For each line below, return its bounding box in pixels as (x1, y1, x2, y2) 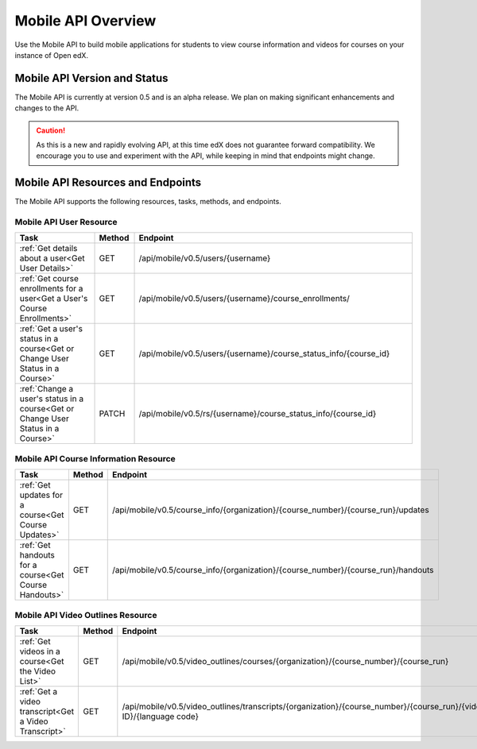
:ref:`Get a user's (19, 323, 83, 334)
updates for (19, 489, 64, 500)
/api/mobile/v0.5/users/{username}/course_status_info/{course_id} (138, 348, 390, 359)
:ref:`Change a (19, 384, 74, 395)
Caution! (36, 125, 66, 135)
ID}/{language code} (122, 711, 199, 722)
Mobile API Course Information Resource (14, 453, 176, 464)
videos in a (19, 646, 61, 657)
